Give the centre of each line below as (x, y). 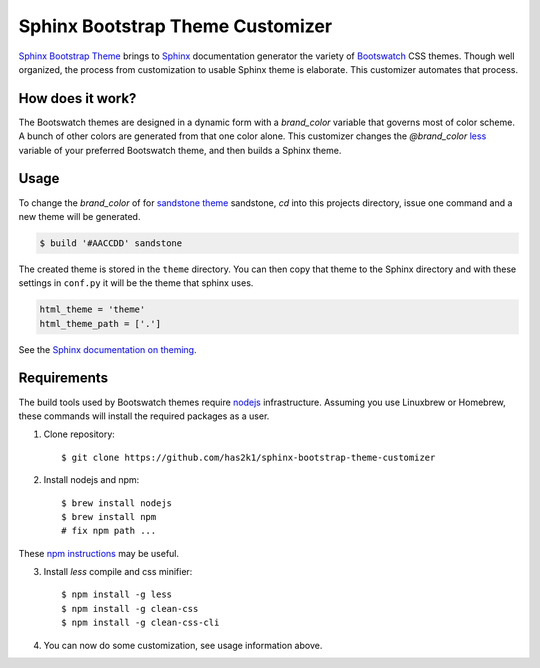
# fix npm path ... (109, 531)
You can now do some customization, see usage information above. (183, 645)
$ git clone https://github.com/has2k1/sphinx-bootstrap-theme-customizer (248, 457)
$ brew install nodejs (117, 503)
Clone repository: (79, 434)
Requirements (63, 378)
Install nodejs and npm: (91, 480)
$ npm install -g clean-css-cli (140, 623)
